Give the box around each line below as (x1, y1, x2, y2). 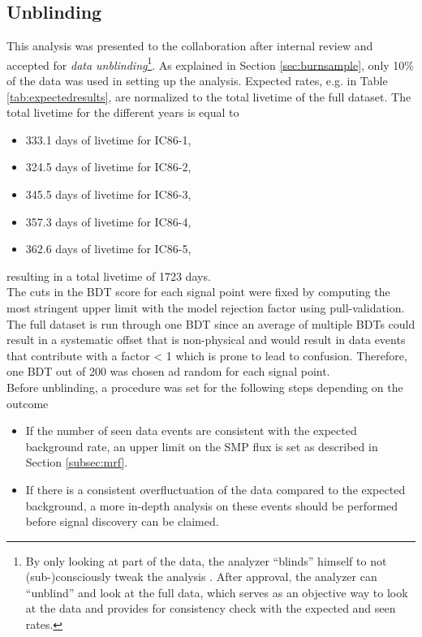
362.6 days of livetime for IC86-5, (25, 240, 192, 257)
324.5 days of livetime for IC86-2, (25, 158, 192, 175)
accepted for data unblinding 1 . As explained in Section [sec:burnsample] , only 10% (6, 54, 414, 73)
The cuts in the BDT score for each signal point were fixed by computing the (6, 283, 390, 300)
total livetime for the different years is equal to (6, 104, 239, 121)
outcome (6, 394, 49, 411)
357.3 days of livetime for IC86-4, (25, 213, 192, 230)
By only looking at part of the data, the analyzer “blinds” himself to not (25, 552, 387, 569)
